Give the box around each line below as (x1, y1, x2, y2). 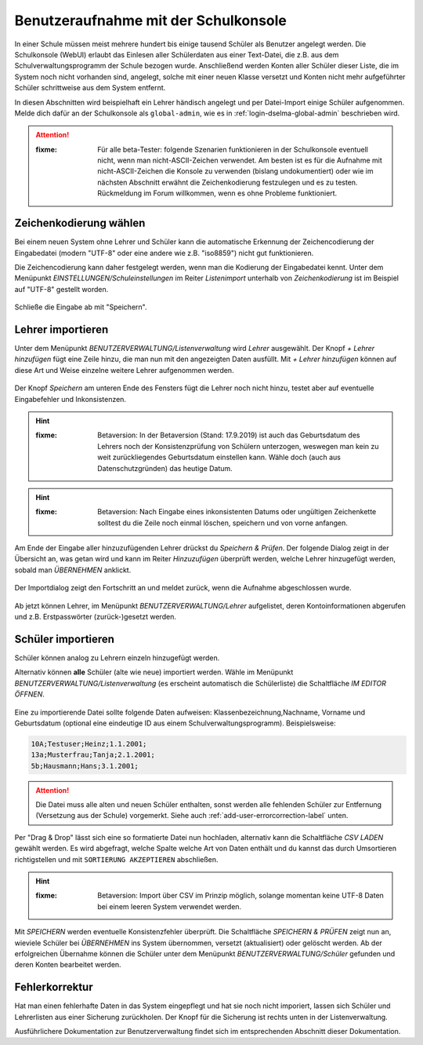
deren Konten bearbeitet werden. (14, 960, 121, 970)
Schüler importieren (14, 632, 115, 645)
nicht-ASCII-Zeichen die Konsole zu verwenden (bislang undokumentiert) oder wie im (97, 166, 374, 176)
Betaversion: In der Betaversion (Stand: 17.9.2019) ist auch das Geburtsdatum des (97, 430, 360, 440)
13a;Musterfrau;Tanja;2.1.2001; (31, 751, 156, 759)
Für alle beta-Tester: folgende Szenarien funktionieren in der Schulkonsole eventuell (97, 144, 368, 154)
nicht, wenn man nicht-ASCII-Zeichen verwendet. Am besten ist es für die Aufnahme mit (97, 155, 383, 165)
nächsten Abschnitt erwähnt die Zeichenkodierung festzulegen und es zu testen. (97, 177, 358, 187)
